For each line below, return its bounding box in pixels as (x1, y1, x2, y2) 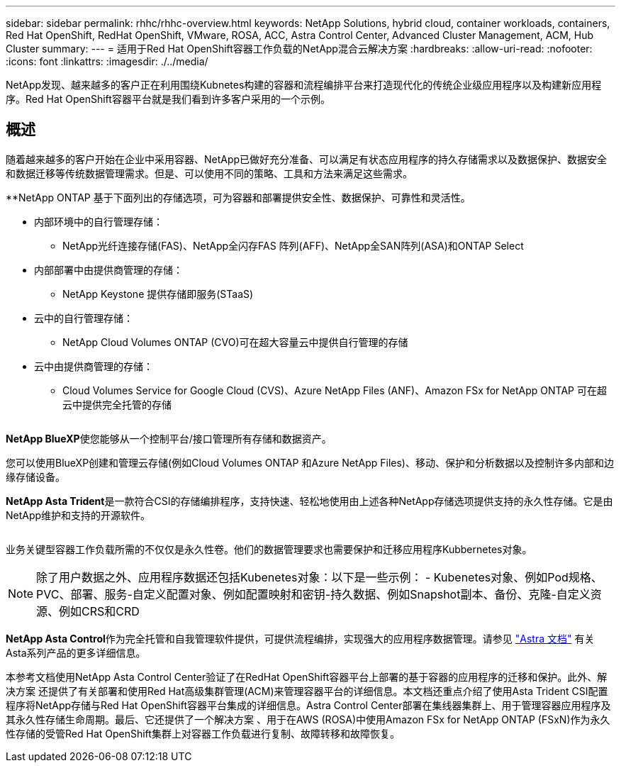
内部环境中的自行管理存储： (34, 215, 163, 228)
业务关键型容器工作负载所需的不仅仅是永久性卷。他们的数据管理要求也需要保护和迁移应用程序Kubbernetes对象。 (6, 542, 532, 555)
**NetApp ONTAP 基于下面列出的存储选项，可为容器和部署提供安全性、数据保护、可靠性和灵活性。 (6, 191, 471, 204)
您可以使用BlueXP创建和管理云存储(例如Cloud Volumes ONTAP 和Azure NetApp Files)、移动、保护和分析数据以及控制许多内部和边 (6, 456, 614, 469)
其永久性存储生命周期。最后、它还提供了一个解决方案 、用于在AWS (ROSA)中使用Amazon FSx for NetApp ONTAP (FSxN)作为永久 (6, 713, 610, 725)
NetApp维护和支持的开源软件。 (6, 508, 151, 521)
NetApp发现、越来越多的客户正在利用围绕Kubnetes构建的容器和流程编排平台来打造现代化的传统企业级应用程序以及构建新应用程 (6, 79, 602, 91)
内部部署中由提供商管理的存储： (34, 263, 183, 276)
